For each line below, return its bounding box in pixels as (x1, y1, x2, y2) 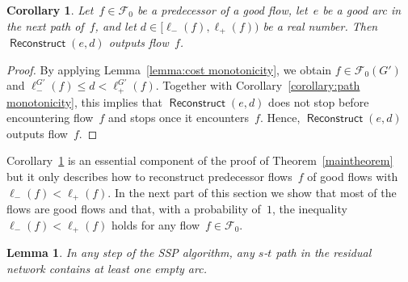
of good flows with (307, 168, 398, 185)
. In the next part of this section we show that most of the (107, 183, 397, 200)
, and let (95, 17, 137, 34)
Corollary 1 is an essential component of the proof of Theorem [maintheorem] (6, 152, 393, 169)
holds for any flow (111, 216, 200, 233)
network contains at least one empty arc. (6, 259, 207, 276)
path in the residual (276, 244, 372, 261)
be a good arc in (322, 2, 402, 18)
